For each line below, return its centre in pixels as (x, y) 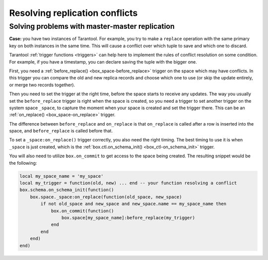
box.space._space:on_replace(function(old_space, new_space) (106, 197)
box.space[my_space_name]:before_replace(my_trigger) (128, 218)
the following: (23, 163)
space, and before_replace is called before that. (61, 131)
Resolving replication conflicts (73, 13)
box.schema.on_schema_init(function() (67, 190)
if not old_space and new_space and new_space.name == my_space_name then (134, 204)
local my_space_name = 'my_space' (62, 176)
